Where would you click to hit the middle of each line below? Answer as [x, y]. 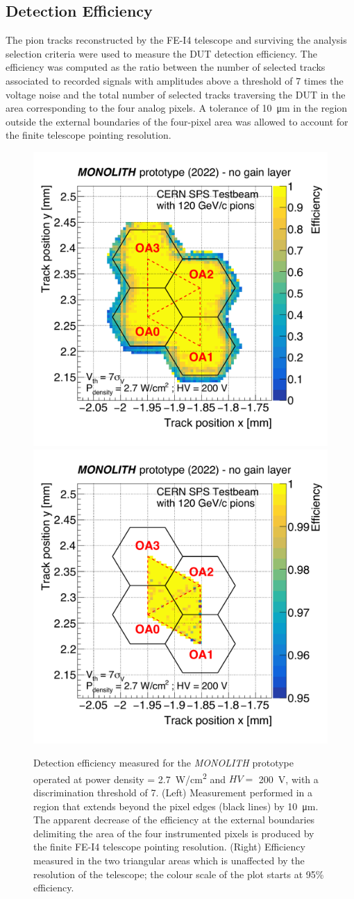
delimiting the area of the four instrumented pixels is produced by [174, 833]
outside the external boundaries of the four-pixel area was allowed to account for [177, 121]
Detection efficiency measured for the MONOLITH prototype [163, 763]
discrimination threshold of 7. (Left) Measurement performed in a [173, 792]
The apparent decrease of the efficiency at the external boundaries [174, 820]
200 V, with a [288, 779]
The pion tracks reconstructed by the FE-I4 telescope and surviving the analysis [176, 40]
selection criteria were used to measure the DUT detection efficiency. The [161, 53]
